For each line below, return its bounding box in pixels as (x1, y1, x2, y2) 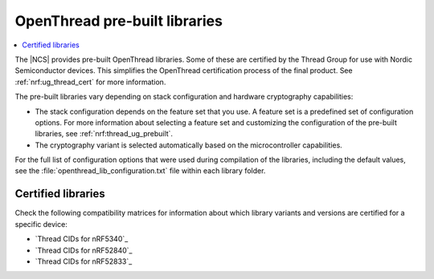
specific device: (14, 219, 68, 228)
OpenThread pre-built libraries (14, 12, 223, 30)
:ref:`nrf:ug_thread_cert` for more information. (14, 77, 166, 87)
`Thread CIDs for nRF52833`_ (35, 257, 133, 266)
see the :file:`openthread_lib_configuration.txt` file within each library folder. (14, 166, 266, 176)
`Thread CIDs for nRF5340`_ (35, 234, 129, 244)
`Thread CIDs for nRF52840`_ (35, 245, 133, 255)
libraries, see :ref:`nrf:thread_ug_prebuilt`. (35, 129, 173, 139)
